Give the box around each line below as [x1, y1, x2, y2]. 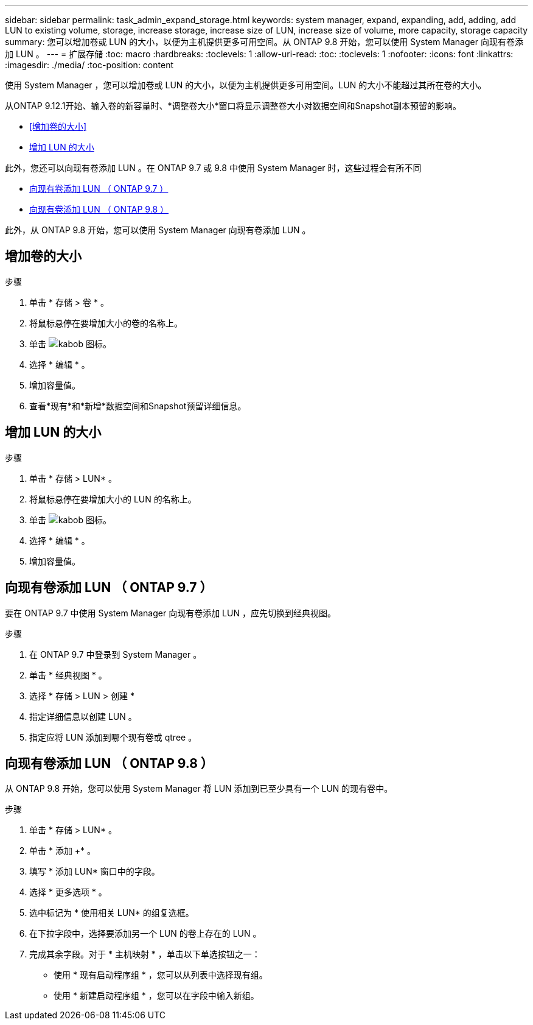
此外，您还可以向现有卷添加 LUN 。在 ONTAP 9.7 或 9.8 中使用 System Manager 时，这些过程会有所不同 [5, 163, 422, 173]
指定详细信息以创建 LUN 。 [29, 711, 137, 722]
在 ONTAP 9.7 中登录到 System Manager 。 [29, 649, 202, 660]
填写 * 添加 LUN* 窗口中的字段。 [29, 866, 160, 877]
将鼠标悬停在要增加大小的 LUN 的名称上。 [29, 493, 197, 504]
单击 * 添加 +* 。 [29, 845, 96, 856]
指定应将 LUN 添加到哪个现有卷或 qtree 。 [29, 731, 197, 742]
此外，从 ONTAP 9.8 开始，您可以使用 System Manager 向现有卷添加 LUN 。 [5, 225, 311, 235]
